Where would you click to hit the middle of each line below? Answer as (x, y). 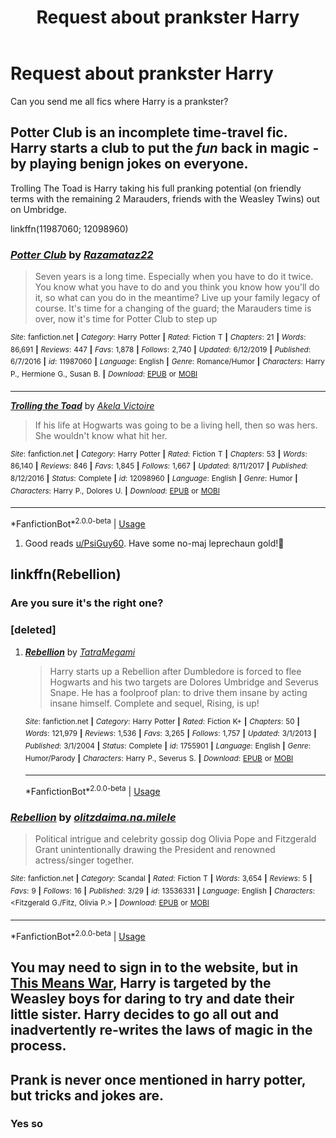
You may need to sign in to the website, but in (154, 967)
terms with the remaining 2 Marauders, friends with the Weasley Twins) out (165, 198)
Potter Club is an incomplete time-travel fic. (149, 132)
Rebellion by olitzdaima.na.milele (93, 817)
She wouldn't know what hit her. (101, 435)
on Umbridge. (39, 209)
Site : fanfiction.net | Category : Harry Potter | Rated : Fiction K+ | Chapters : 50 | (162, 721)
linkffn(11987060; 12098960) (69, 228)
